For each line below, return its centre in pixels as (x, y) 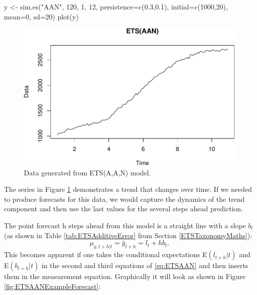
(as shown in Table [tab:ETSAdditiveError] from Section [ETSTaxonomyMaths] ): (128, 235)
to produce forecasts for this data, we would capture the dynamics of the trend (125, 199)
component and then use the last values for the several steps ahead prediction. (124, 209)
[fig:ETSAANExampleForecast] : (52, 286)
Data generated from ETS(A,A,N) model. (87, 172)
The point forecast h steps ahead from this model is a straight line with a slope (125, 225)
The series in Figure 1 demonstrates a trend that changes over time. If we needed (128, 189)
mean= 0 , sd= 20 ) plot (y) (41, 16)
